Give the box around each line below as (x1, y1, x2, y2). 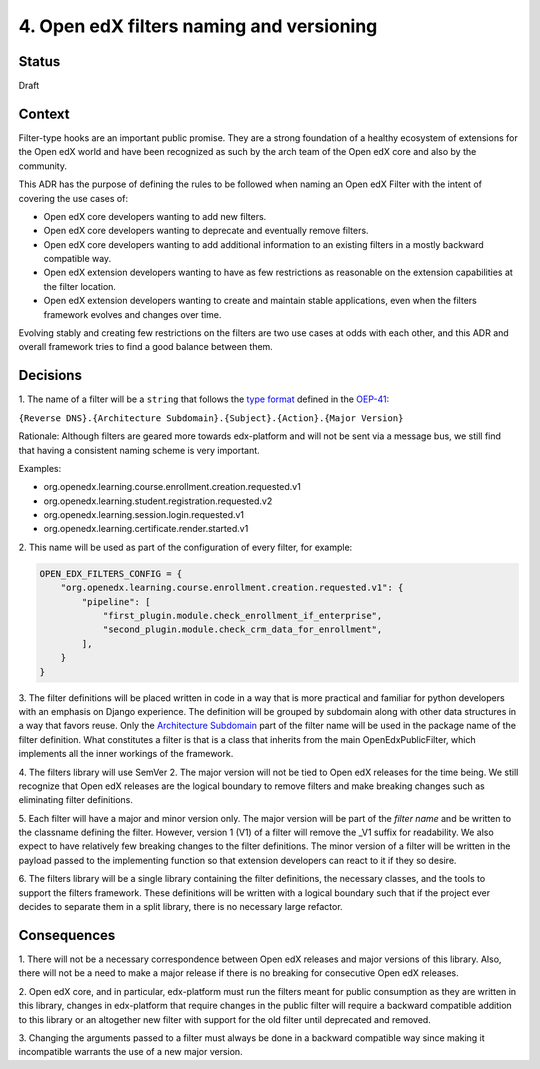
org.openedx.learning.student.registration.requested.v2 (43, 495, 273, 507)
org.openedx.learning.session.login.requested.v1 (43, 509, 245, 521)
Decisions (18, 367, 82, 384)
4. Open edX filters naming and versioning (18, 15, 378, 37)
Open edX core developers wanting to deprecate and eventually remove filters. (43, 225, 369, 237)
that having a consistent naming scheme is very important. (18, 444, 260, 456)
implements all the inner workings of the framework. (18, 748, 234, 760)
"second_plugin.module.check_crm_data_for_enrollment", (102, 624, 383, 635)
